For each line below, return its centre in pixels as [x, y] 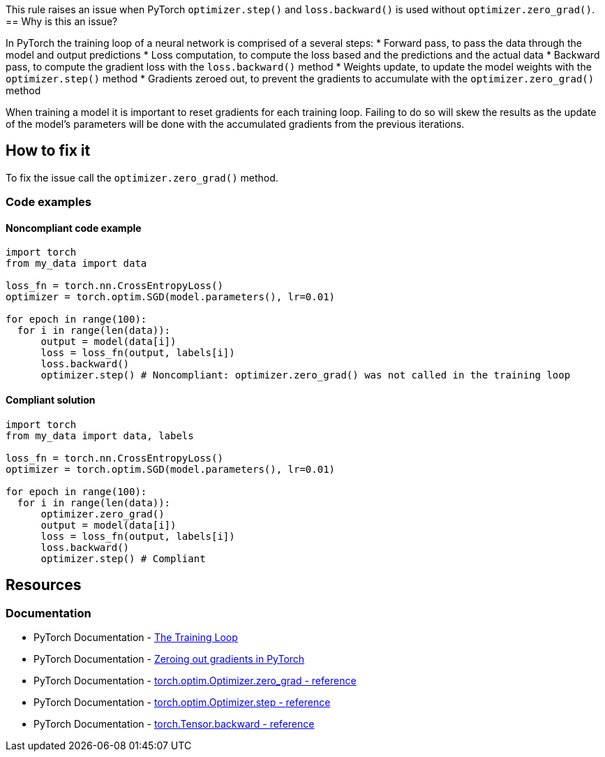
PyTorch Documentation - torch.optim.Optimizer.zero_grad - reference [195, 680]
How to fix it [48, 151]
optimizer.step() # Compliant [123, 558]
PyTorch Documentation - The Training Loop [136, 637]
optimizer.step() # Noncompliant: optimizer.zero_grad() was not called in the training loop [306, 375]
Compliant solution [51, 400]
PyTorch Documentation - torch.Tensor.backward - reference [174, 723]
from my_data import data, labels [100, 435]
